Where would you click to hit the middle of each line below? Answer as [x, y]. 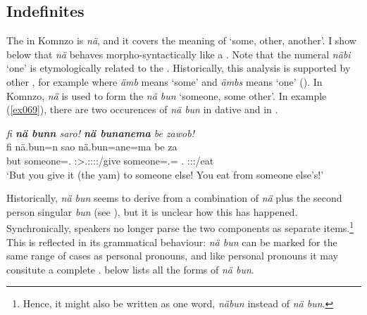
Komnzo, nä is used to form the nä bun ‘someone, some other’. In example [167, 95]
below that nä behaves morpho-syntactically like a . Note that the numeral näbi [179, 54]
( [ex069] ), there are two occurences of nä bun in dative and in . [142, 109]
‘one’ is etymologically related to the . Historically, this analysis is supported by [179, 68]
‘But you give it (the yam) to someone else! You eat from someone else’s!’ [165, 174]
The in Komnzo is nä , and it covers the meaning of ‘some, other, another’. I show [181, 40]
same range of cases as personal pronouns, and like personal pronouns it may [172, 256]
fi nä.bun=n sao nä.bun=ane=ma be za [92, 147]
